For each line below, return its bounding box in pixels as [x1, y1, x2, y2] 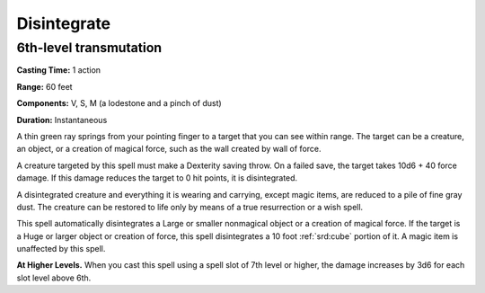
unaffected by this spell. [16, 244, 106, 254]
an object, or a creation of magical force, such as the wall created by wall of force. [16, 144, 322, 155]
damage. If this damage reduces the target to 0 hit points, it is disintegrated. [16, 173, 298, 183]
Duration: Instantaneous [16, 114, 108, 125]
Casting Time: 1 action [16, 65, 101, 75]
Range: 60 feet [16, 81, 73, 92]
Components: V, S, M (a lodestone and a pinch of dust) [16, 98, 222, 109]
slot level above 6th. [16, 272, 92, 283]
